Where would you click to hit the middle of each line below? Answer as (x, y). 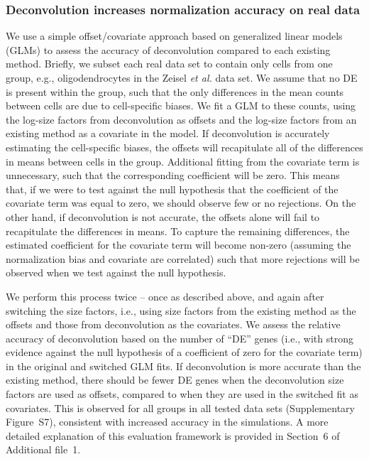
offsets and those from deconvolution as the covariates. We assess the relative (173, 324)
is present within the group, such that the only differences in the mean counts (175, 91)
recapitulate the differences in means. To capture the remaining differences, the (178, 231)
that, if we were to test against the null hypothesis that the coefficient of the (172, 189)
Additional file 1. (43, 449)
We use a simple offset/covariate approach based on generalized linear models (174, 36)
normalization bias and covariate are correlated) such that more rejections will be (183, 258)
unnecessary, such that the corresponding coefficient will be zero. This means (173, 175)
